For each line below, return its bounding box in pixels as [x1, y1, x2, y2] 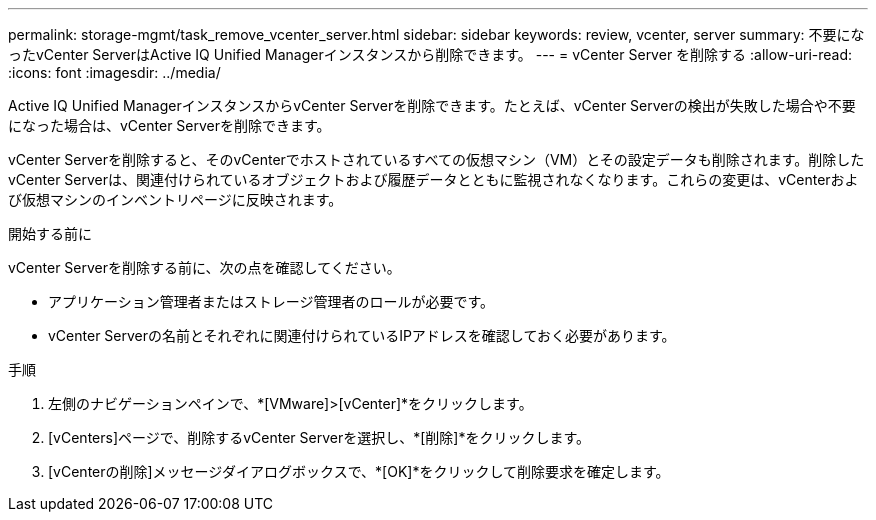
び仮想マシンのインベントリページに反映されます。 [8, 191, 343, 208]
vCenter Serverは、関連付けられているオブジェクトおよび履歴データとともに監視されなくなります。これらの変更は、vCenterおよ [8, 171, 859, 188]
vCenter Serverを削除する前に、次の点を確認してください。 [8, 259, 401, 276]
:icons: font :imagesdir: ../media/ [8, 64, 221, 81]
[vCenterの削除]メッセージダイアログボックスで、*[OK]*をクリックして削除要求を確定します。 [48, 463, 670, 480]
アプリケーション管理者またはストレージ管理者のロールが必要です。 [48, 293, 495, 310]
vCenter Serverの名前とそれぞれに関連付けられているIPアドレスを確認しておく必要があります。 [48, 327, 676, 344]
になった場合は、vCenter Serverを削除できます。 [8, 117, 331, 134]
